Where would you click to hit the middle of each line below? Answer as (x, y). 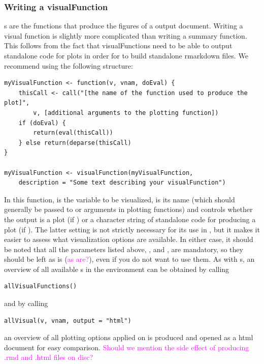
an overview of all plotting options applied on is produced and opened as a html (129, 337)
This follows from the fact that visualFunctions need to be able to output (118, 45)
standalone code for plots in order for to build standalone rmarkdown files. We (126, 55)
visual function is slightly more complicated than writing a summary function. (126, 35)
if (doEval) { (42, 123)
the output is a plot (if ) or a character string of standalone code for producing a (130, 219)
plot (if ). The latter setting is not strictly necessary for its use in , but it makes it (132, 229)
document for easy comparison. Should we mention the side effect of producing (127, 347)
